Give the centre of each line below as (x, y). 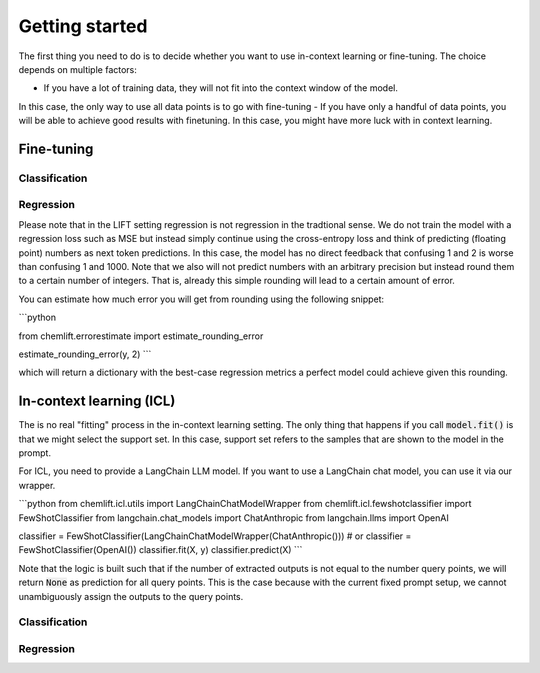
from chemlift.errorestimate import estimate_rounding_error (141, 336)
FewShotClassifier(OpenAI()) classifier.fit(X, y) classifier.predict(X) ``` (160, 550)
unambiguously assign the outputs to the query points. (131, 596)
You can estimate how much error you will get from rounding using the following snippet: (201, 299)
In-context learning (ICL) (97, 401)
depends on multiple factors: (77, 69)
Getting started (83, 26)
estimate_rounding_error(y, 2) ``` (85, 354)
